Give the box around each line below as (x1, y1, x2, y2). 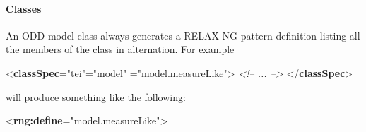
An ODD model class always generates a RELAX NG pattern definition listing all (6, 28, 360, 42)
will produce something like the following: (6, 89, 186, 104)
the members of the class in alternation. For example (6, 42, 235, 56)
